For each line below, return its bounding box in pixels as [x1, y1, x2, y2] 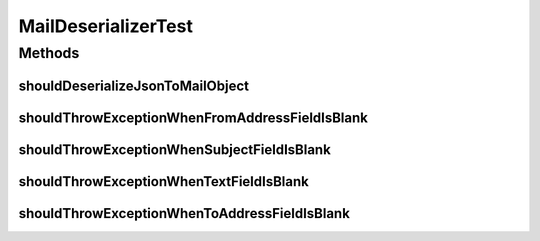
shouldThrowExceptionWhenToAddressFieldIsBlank [18, 205, 350, 222]
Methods [18, 44, 80, 62]
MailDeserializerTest [18, 15, 194, 37]
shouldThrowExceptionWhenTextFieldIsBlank [18, 173, 309, 190]
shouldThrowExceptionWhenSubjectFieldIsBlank [18, 141, 332, 158]
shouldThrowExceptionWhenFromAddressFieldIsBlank [18, 109, 369, 126]
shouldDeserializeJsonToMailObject [18, 77, 250, 94]
